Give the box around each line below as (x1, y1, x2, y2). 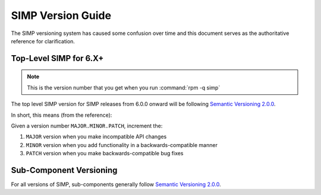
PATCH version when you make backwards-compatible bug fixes (26, 150, 184, 157)
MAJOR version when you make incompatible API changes (26, 133, 167, 140)
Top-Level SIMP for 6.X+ (11, 53, 104, 63)
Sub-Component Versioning (11, 165, 118, 175)
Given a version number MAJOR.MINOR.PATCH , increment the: (11, 122, 163, 129)
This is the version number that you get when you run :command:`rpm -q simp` (27, 84, 221, 91)
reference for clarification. (11, 37, 75, 44)
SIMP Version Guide (11, 9, 112, 22)
